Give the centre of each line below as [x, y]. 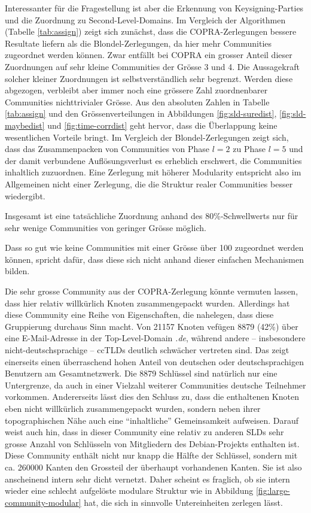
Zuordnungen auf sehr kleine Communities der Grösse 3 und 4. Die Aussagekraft [152, 66]
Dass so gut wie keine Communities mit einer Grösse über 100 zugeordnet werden [154, 248]
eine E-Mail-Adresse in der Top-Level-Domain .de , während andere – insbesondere [155, 338]
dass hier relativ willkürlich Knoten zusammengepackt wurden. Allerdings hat [147, 303]
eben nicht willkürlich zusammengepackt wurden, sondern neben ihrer [133, 408]
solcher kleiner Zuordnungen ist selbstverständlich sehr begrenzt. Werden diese [149, 78]
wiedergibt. [25, 195]
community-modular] [43, 502]
